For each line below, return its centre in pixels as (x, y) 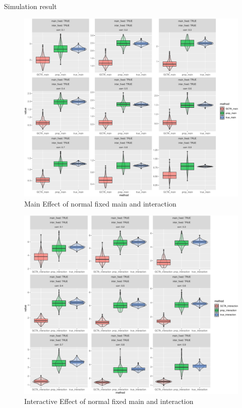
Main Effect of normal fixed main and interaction (100, 203)
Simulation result (31, 6)
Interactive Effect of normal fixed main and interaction (109, 401)
